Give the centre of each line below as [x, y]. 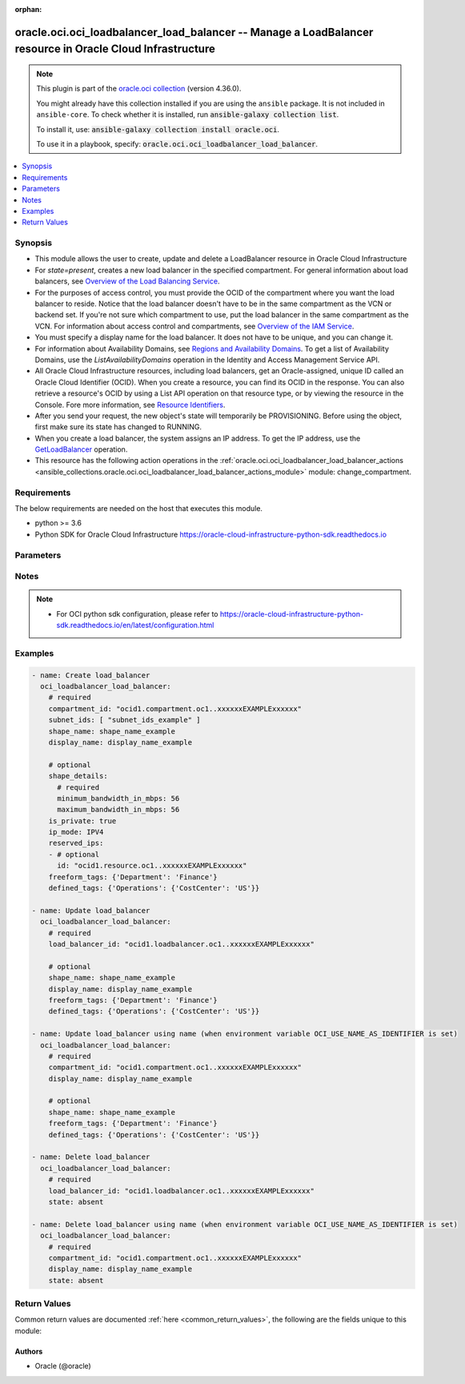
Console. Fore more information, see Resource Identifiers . [130, 404]
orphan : [28, 9]
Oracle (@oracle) [63, 1366]
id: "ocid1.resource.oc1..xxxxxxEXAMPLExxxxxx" [152, 866]
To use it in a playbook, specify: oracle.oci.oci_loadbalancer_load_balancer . [177, 143]
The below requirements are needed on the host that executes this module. [139, 508]
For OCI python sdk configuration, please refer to [137, 614]
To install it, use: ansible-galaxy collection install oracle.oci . [158, 129]
